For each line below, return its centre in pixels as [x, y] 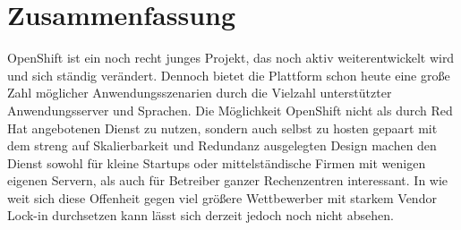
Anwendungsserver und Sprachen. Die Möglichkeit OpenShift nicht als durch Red [230, 110]
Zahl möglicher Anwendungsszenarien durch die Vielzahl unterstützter [200, 93]
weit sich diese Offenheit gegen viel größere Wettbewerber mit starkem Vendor [222, 197]
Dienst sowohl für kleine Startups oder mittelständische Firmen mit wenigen [217, 162]
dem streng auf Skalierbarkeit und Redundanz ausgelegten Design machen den [222, 145]
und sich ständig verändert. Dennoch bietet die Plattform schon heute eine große [229, 75]
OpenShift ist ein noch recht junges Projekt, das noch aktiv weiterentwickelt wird [231, 58]
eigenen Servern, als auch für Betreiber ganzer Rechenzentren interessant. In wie [228, 180]
